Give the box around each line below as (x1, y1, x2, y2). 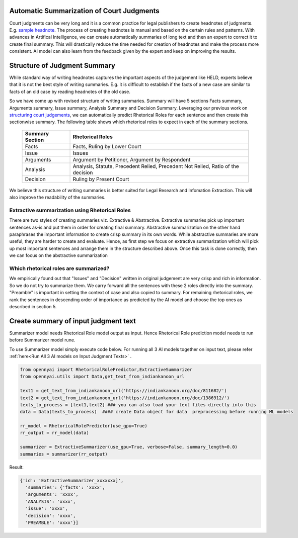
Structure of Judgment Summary (9, 61, 116, 70)
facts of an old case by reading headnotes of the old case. (9, 88, 130, 95)
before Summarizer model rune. (9, 337, 76, 343)
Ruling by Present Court (72, 175, 129, 183)
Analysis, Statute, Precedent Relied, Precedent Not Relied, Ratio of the (72, 162, 239, 169)
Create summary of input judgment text (9, 317, 136, 325)
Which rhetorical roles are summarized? (9, 264, 110, 272)
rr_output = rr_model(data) (20, 430, 89, 436)
